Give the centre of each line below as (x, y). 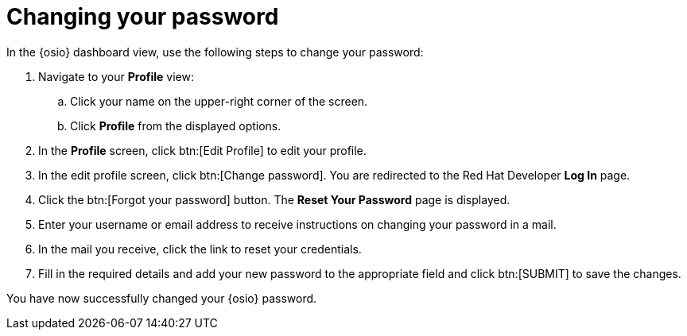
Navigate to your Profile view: (116, 76)
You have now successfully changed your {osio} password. (162, 298)
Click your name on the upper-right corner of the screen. (219, 101)
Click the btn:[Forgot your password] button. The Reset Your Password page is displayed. (274, 199)
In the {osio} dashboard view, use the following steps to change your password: (215, 52)
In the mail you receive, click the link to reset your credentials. (200, 249)
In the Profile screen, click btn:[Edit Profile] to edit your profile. (202, 150)
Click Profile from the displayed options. (176, 126)
